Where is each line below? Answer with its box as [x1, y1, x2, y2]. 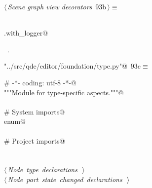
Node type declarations [7, 164, 77, 175]
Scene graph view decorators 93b [7, 1, 107, 11]
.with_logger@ [4, 28, 48, 38]
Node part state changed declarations [7, 174, 122, 184]
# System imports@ [4, 106, 65, 116]
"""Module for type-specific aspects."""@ [4, 87, 124, 97]
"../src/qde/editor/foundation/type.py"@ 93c [4, 61, 141, 71]
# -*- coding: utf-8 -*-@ [4, 77, 76, 87]
